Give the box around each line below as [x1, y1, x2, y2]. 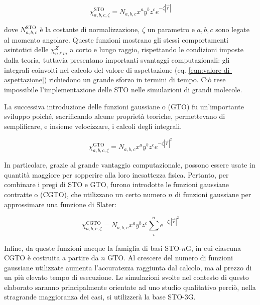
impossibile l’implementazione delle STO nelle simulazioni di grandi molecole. [4, 84, 242, 94]
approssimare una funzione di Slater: [4, 199, 116, 209]
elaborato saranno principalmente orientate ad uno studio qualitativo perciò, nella [4, 281, 256, 292]
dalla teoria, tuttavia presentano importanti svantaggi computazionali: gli [4, 55, 230, 65]
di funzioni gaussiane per [175, 189, 251, 199]
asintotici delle [4, 44, 49, 55]
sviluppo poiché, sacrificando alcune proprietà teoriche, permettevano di [4, 111, 225, 121]
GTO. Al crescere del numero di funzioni [107, 252, 233, 263]
